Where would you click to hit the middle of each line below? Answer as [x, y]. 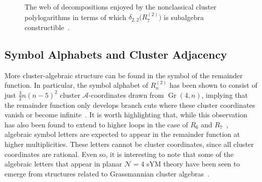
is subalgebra [184, 17]
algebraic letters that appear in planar [63, 164]
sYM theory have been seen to [193, 164]
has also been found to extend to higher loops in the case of [96, 124]
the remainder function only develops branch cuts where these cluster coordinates [130, 105]
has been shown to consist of [213, 85]
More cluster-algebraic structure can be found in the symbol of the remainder [124, 75]
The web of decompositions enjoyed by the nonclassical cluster [120, 7]
